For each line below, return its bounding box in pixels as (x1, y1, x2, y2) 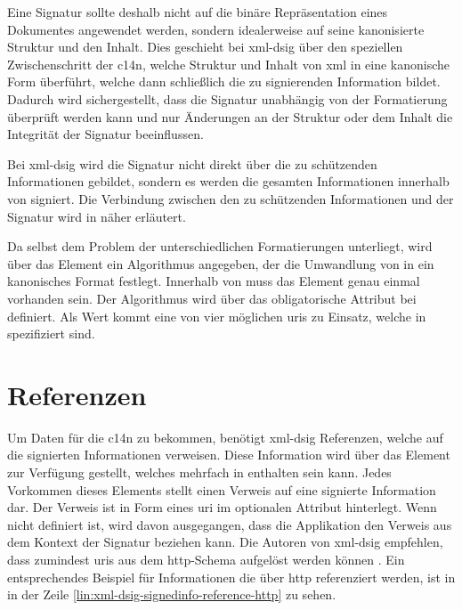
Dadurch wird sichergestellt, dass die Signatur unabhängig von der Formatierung (7, 89, 448, 108)
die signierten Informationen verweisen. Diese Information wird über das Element (7, 445, 450, 464)
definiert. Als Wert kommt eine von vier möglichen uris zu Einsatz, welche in (7, 306, 426, 325)
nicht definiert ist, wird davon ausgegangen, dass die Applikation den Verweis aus (7, 515, 452, 533)
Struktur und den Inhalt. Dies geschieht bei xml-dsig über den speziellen (7, 37, 403, 56)
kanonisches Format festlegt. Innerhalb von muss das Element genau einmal (7, 272, 420, 290)
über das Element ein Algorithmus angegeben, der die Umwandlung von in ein (7, 254, 434, 272)
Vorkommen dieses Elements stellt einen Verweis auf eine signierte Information (7, 480, 436, 499)
